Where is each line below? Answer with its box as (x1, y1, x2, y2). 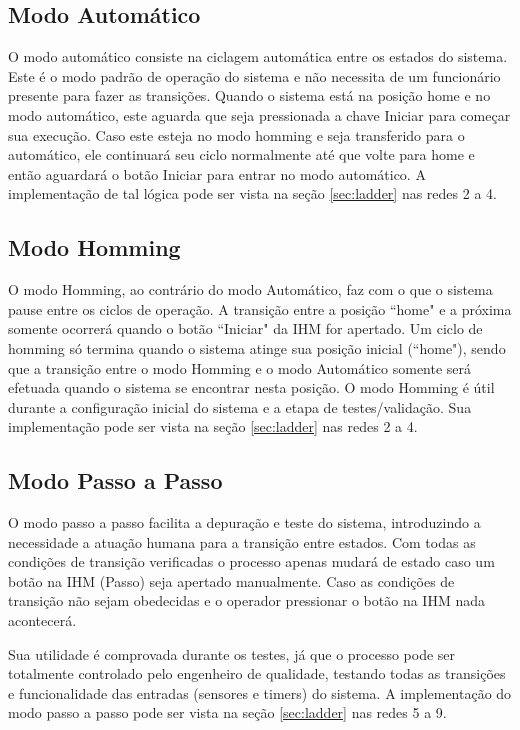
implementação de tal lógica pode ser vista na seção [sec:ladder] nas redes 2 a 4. (8, 183, 497, 204)
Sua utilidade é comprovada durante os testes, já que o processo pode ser (8, 643, 456, 664)
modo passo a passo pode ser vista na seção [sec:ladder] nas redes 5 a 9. (8, 702, 447, 723)
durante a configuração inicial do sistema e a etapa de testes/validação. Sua (8, 396, 472, 417)
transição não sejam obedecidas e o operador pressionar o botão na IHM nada (8, 590, 485, 611)
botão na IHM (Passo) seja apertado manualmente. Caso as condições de (8, 570, 455, 591)
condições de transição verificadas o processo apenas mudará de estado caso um (8, 551, 495, 572)
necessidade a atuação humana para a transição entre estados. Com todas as (8, 531, 476, 552)
